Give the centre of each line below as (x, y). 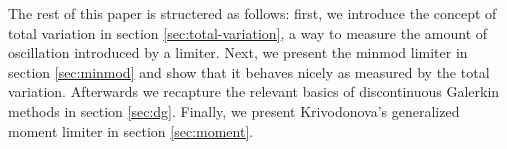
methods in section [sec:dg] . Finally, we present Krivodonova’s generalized (234, 110)
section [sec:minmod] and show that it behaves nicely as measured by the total (249, 71)
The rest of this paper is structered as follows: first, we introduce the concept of (252, 13)
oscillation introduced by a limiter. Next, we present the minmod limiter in (238, 52)
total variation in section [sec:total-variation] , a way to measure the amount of (248, 32)
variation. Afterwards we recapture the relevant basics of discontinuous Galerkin (254, 91)
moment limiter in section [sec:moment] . (131, 130)
